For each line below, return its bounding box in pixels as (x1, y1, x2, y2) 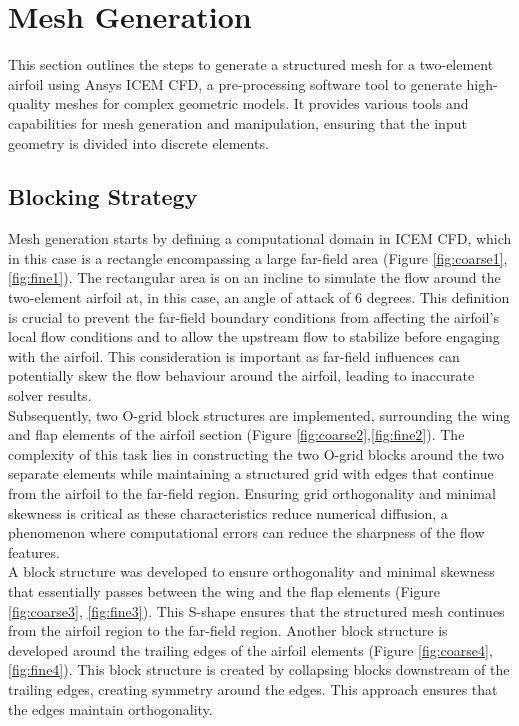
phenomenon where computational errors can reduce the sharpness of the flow (8, 522, 485, 543)
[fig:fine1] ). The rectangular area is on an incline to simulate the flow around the (8, 267, 501, 288)
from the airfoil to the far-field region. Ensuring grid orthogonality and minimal (8, 483, 496, 504)
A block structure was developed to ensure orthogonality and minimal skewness (8, 561, 495, 582)
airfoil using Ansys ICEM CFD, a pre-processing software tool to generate (8, 73, 462, 94)
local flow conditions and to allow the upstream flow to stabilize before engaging (8, 326, 500, 347)
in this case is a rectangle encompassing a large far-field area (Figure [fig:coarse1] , (8, 247, 508, 268)
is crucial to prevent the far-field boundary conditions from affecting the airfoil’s (8, 306, 499, 327)
